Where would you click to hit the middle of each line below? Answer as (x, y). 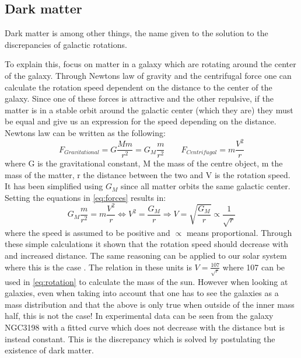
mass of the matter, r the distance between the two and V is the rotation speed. (148, 174)
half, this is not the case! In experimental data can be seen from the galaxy (139, 316)
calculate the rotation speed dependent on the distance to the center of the (139, 87)
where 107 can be (254, 267)
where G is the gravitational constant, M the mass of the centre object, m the (144, 163)
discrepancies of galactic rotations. (66, 44)
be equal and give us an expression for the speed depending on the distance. (141, 121)
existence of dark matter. (49, 350)
